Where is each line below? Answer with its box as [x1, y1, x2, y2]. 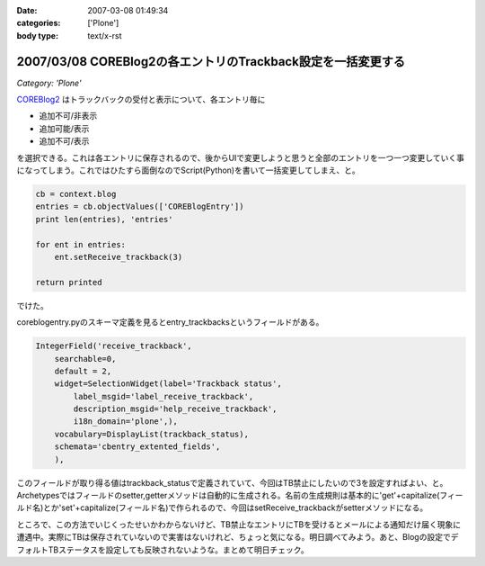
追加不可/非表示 [39, 111, 98, 121]
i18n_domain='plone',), [73, 417, 179, 427]
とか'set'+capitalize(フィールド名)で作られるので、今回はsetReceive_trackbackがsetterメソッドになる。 [43, 502, 428, 513]
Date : [16, 5, 38, 15]
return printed [35, 277, 102, 287]
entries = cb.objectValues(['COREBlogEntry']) [35, 202, 244, 211]
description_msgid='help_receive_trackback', [73, 404, 278, 414]
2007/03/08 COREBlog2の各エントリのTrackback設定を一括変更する [16, 54, 406, 69]
